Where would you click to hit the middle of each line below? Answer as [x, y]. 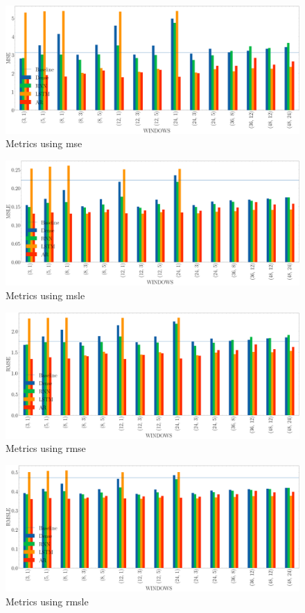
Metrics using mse [44, 143]
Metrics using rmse [46, 448]
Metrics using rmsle [47, 601]
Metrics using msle [45, 295]
